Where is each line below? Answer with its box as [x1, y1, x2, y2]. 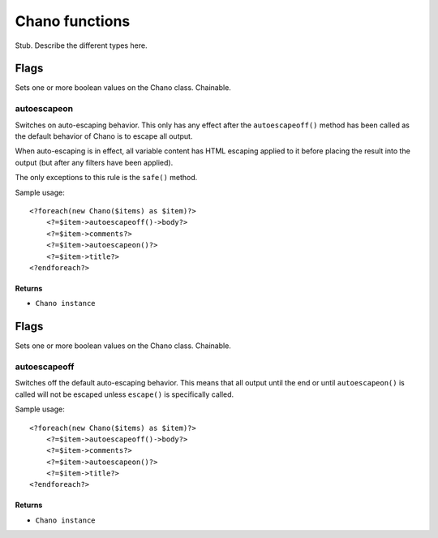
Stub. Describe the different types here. [15, 41, 148, 50]
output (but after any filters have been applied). [15, 157, 174, 167]
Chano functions [15, 12, 131, 30]
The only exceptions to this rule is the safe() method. [15, 173, 198, 183]
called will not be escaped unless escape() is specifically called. [15, 390, 234, 399]
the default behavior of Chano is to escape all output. [15, 131, 193, 141]
